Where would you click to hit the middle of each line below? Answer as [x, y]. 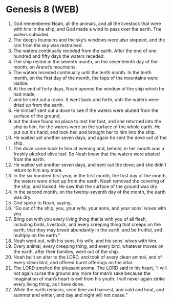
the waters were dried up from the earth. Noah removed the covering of [89, 181]
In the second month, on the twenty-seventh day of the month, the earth [89, 192]
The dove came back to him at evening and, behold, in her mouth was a [89, 148]
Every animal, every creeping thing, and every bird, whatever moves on [88, 246]
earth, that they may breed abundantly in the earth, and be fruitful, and [88, 230]
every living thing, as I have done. [49, 284]
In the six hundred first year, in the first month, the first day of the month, [90, 175]
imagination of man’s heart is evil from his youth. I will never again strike [89, 278]
